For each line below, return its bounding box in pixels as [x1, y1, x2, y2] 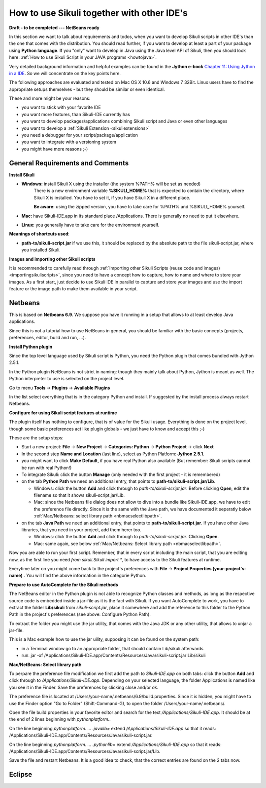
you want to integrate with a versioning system [21, 139, 117, 145]
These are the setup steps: [9, 434, 64, 440]
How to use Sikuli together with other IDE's [9, 7, 188, 18]
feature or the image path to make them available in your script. [9, 286, 138, 292]
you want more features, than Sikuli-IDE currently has [21, 111, 130, 117]
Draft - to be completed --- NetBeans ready [9, 25, 100, 31]
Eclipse [9, 770, 33, 779]
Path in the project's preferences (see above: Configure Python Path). [9, 611, 151, 617]
